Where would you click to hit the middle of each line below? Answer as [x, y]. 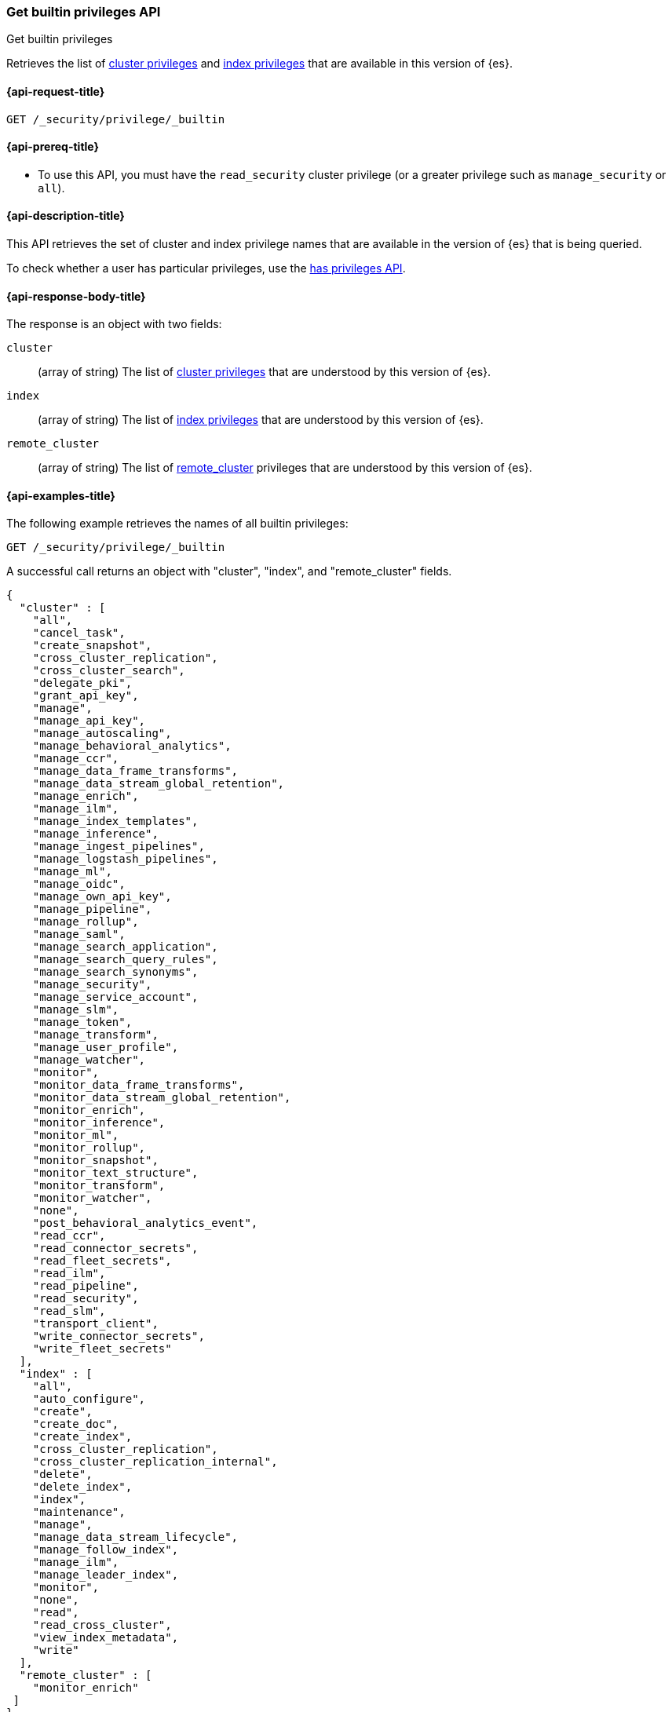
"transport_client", [95, 1324]
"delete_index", [82, 1487]
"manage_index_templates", [115, 821]
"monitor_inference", [99, 1123]
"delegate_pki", [82, 683]
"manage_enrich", [86, 796]
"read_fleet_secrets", [102, 1261]
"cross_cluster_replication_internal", [155, 1462]
